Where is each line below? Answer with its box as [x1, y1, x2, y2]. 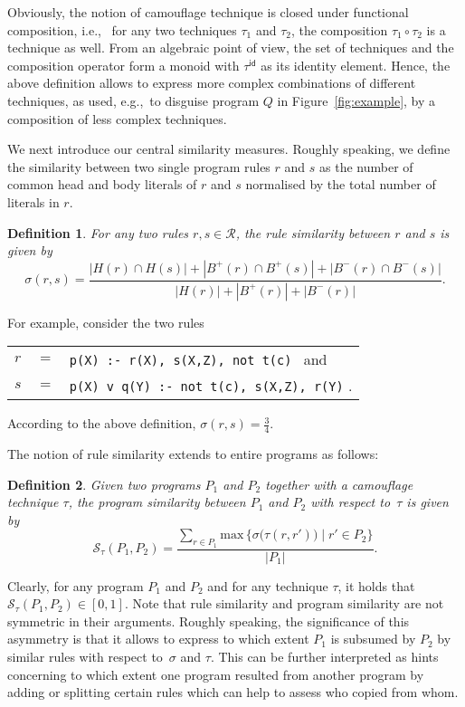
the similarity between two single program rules [7, 157, 270, 176]
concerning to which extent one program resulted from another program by [7, 664, 424, 683]
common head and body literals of [7, 175, 197, 194]
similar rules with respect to [7, 647, 163, 665]
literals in [7, 192, 60, 211]
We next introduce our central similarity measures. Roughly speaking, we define [7, 139, 451, 158]
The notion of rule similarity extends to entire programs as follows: [7, 444, 379, 463]
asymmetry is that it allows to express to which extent [7, 629, 309, 648]
